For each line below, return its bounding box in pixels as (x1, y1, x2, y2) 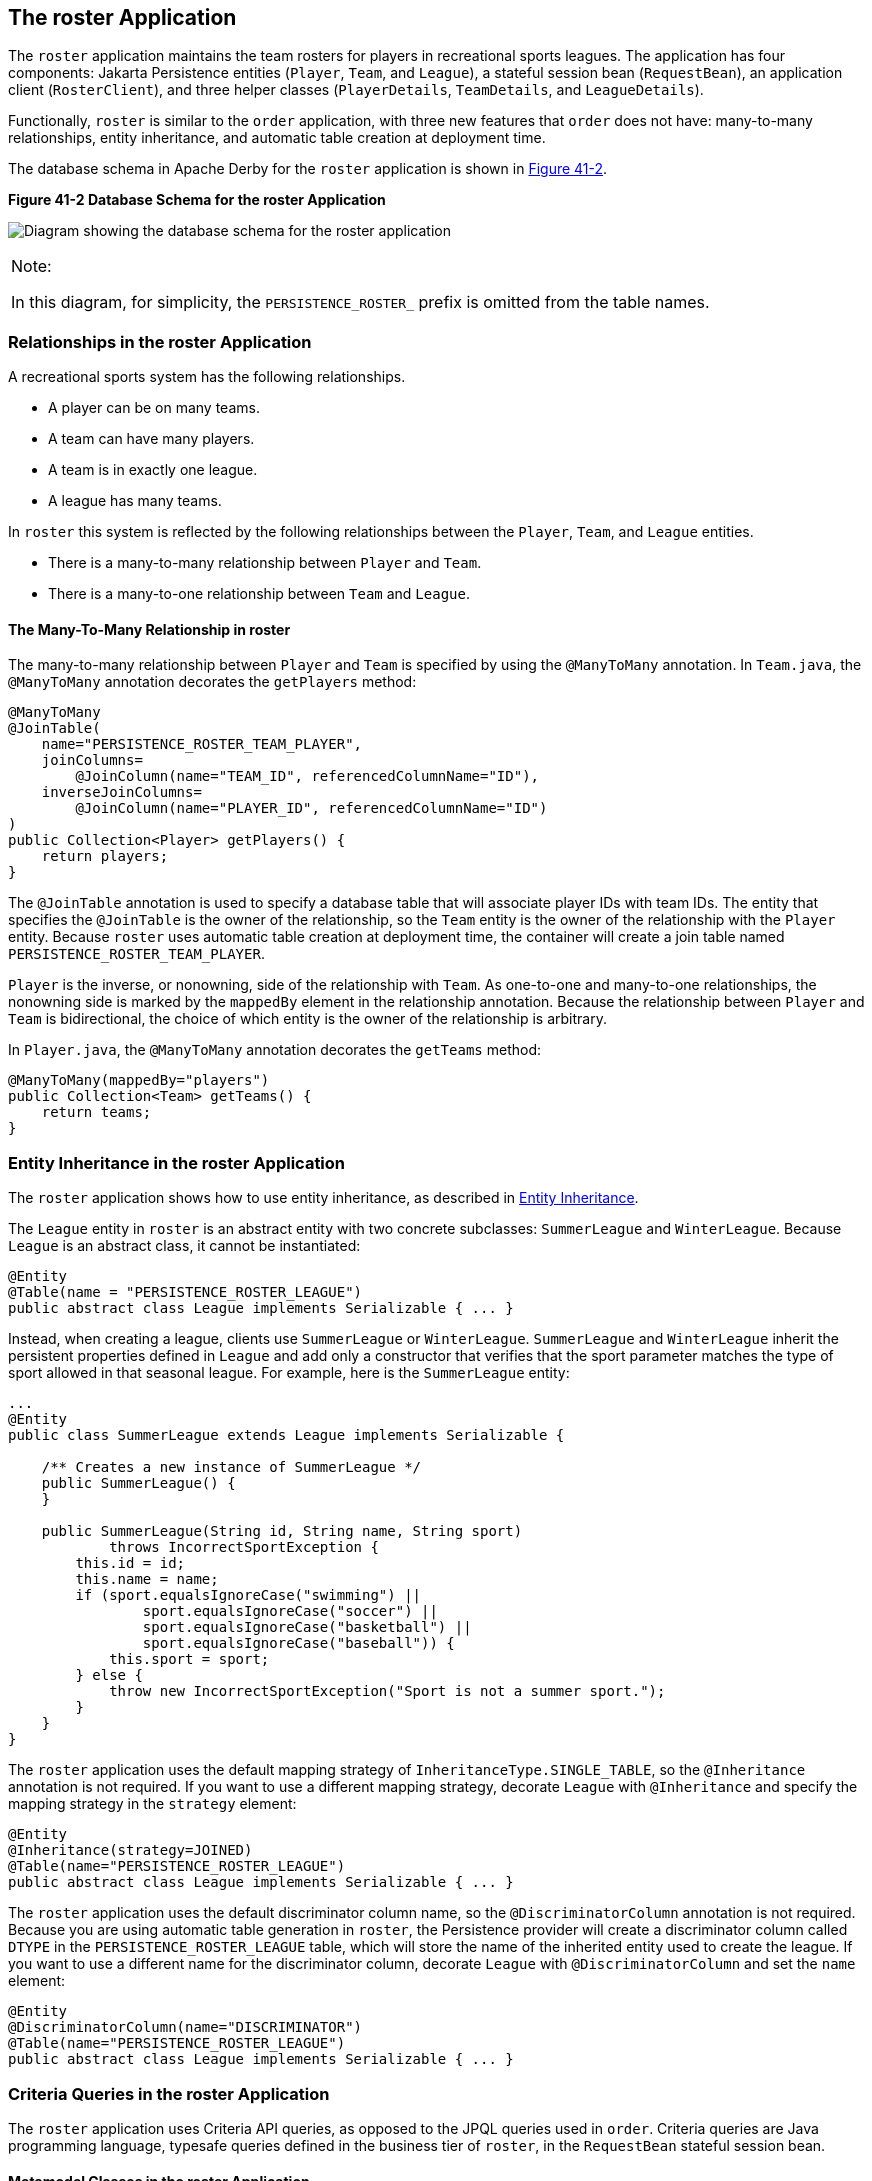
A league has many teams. (48, 492, 222, 510)
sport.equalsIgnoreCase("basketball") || (142, 1619, 472, 1636)
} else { (75, 1667, 143, 1684)
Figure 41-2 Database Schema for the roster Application (8, 191, 386, 209)
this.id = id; (75, 1555, 186, 1572)
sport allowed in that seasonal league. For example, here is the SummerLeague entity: (8, 1364, 570, 1382)
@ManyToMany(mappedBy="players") (8, 1072, 270, 1089)
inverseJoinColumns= (41, 784, 202, 801)
